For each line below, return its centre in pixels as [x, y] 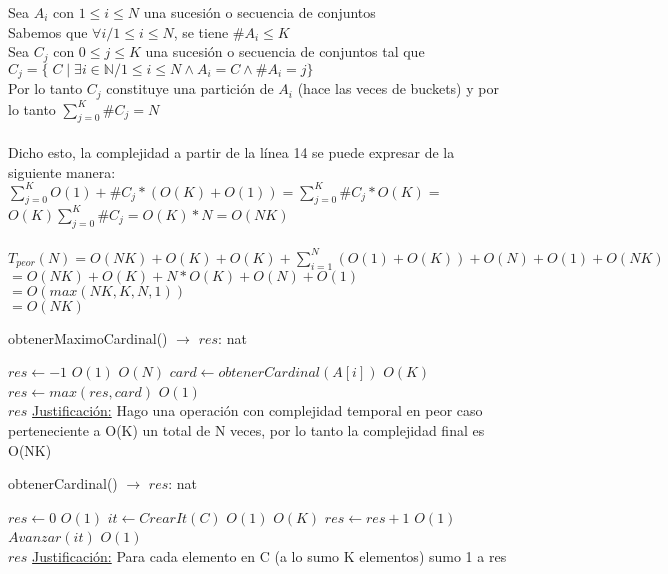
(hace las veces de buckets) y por [398, 88]
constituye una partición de [190, 88]
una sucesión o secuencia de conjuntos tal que [285, 51]
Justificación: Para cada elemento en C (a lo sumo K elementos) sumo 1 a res [269, 555]
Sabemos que [48, 31]
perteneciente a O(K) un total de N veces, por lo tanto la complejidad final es [246, 429]
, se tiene [201, 31]
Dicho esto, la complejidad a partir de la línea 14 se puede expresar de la [231, 151]
